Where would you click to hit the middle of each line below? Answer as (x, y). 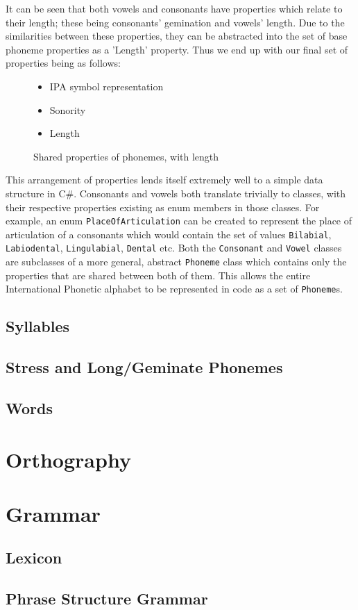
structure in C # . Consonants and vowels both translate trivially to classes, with (176, 193)
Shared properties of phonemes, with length (126, 156)
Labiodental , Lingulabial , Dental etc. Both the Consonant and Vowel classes (174, 248)
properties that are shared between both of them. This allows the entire (158, 275)
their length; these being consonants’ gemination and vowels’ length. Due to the (175, 22)
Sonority (68, 109)
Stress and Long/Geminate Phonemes (144, 367)
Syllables (38, 326)
